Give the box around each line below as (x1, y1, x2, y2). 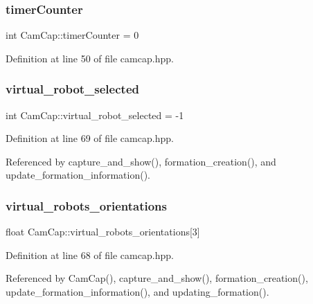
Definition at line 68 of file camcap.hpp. (6, 247, 174, 262)
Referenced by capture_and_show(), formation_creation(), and (6, 154, 276, 168)
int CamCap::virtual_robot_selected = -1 (6, 107, 184, 122)
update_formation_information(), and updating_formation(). (6, 285, 269, 298)
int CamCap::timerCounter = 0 (6, 28, 139, 42)
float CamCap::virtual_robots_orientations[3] (6, 224, 200, 239)
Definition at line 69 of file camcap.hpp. (6, 131, 174, 145)
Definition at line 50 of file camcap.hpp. (6, 51, 174, 65)
